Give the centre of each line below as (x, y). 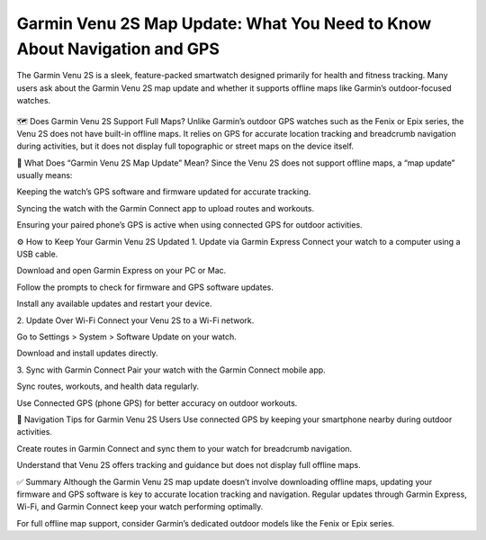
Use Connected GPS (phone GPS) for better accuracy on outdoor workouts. (157, 403)
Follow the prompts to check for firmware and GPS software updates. (145, 287)
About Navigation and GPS (118, 49)
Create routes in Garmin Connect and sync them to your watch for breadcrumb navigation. (184, 448)
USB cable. (37, 254)
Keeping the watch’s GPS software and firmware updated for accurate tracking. (164, 192)
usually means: (45, 175)
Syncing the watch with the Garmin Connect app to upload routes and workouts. (166, 208)
